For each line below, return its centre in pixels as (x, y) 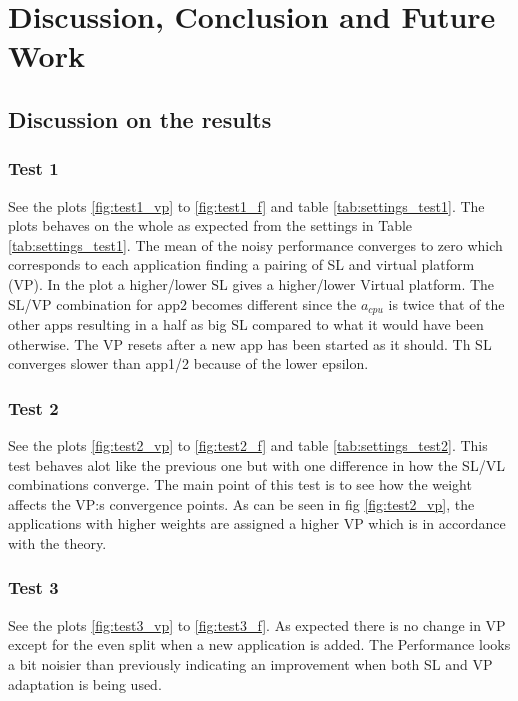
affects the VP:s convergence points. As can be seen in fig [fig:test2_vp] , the (241, 503)
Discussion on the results (140, 118)
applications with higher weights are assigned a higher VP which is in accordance (257, 523)
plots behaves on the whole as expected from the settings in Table (210, 225)
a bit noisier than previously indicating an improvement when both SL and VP (250, 663)
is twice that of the (446, 303)
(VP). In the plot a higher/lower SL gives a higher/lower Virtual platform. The (251, 283)
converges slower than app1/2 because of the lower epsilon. (188, 363)
